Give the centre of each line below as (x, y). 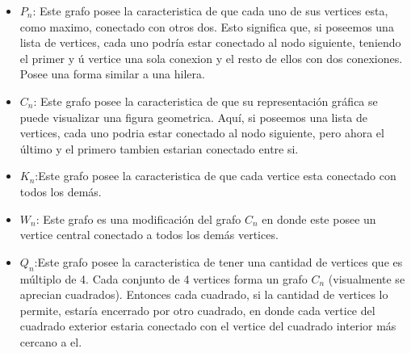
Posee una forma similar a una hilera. (112, 74)
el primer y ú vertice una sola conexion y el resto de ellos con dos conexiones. (211, 58)
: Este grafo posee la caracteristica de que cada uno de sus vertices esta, (210, 11)
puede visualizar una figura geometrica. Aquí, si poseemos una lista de (194, 117)
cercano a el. (51, 341)
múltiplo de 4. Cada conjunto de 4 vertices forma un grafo (164, 278)
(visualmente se (367, 278)
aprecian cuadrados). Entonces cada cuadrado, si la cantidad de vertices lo (204, 294)
